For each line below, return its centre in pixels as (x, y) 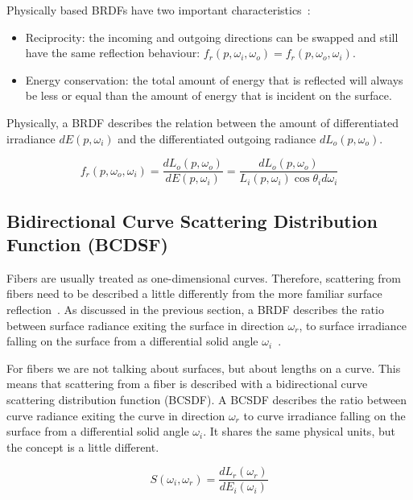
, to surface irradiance (353, 325)
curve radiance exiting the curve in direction (116, 415)
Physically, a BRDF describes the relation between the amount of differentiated (203, 122)
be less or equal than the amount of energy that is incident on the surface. (209, 95)
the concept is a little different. (83, 446)
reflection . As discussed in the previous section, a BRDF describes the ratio (195, 309)
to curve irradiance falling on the (324, 415)
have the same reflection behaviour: (113, 53)
